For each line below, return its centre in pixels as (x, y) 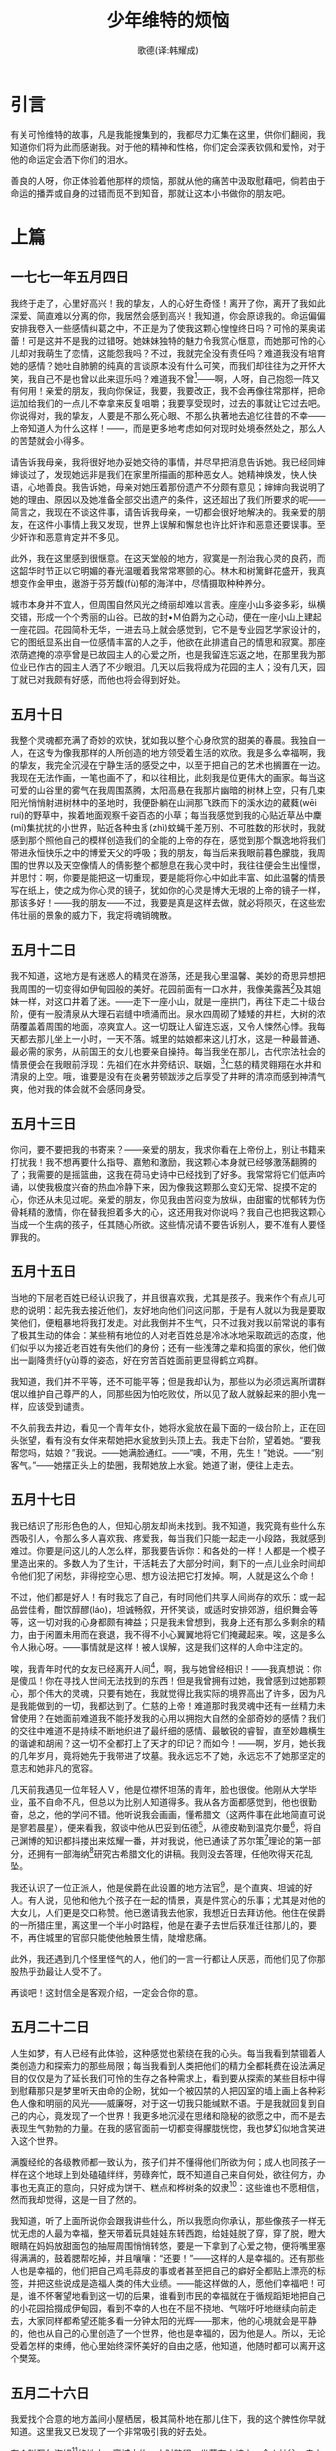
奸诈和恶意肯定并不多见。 (71, 537)
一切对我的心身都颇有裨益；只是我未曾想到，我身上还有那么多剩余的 (176, 1622)
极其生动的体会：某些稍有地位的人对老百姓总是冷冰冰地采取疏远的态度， (167, 1335)
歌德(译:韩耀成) (168, 50)
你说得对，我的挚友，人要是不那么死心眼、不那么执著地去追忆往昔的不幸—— (168, 416)
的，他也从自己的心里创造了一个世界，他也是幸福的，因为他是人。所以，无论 (168, 2333)
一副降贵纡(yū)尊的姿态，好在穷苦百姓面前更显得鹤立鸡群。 (141, 1360)
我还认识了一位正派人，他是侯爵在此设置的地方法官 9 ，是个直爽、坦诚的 (157, 1886)
